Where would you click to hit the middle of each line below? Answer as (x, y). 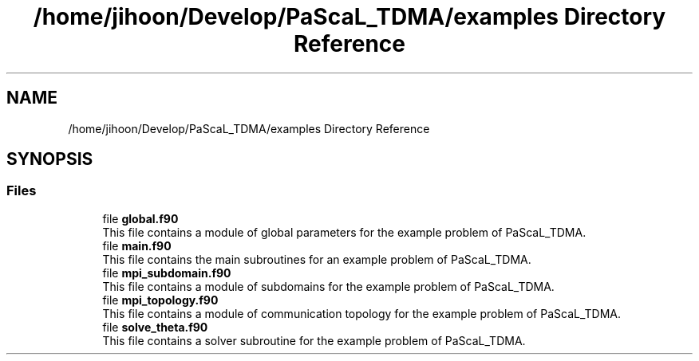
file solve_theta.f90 (155, 327)
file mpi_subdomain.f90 (167, 273)
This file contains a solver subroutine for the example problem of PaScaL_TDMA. (314, 340)
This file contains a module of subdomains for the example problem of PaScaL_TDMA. (328, 286)
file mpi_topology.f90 (160, 300)
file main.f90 (137, 245)
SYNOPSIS (50, 159)
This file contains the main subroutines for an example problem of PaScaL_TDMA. (317, 259)
